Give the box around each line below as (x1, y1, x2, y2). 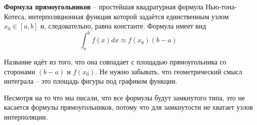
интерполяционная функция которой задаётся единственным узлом (28, 11, 229, 21)
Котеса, (4, 11, 26, 21)
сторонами (4, 66, 36, 76)
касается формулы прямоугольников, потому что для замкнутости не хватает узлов (4, 102, 253, 112)
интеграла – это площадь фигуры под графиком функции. (4, 76, 177, 86)
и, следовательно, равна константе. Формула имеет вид (40, 21, 206, 31)
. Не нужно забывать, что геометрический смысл (95, 66, 242, 76)
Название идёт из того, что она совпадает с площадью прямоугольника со (4, 57, 226, 67)
